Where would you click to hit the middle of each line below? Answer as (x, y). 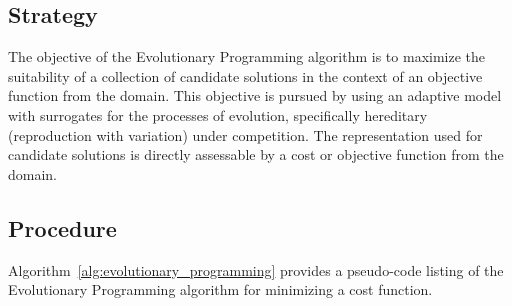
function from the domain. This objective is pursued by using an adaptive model (255, 95)
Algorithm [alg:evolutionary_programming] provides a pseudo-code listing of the (256, 269)
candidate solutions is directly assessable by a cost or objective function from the (256, 154)
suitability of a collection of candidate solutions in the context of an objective (245, 75)
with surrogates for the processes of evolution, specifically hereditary (218, 114)
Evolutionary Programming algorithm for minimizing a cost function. (220, 289)
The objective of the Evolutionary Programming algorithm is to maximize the (247, 56)
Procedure (62, 227)
